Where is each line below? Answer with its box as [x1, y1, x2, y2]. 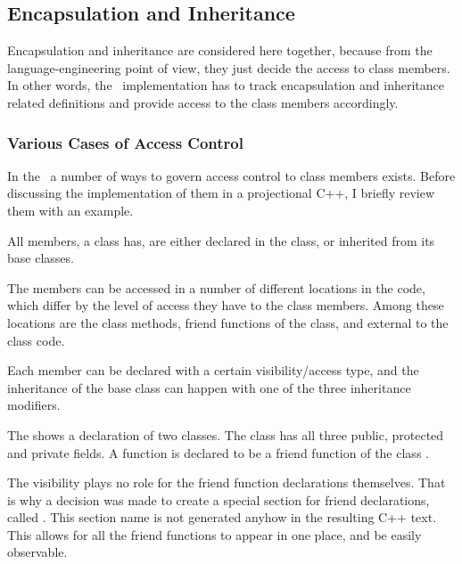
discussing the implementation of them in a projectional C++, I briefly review [7, 184, 435, 202]
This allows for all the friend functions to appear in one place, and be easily [7, 525, 422, 544]
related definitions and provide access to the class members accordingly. [7, 93, 399, 111]
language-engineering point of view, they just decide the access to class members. [7, 58, 450, 77]
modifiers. [7, 396, 61, 414]
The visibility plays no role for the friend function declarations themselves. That [7, 473, 446, 492]
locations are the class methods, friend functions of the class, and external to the [7, 313, 449, 331]
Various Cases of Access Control [7, 131, 243, 153]
